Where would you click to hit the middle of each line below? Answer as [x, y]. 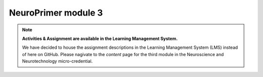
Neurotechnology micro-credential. [57, 61]
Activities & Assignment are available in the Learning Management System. [100, 38]
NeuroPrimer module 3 [56, 13]
